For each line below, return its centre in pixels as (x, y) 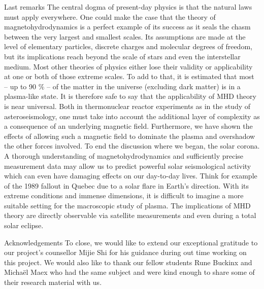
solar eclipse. (24, 225)
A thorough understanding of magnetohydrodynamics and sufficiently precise (124, 155)
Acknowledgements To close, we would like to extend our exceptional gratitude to (131, 242)
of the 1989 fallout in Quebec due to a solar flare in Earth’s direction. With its (127, 185)
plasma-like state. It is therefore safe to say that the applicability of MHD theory (130, 96)
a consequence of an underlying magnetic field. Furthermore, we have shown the (128, 126)
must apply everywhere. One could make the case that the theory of (110, 16)
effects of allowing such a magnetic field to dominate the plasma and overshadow (130, 136)
